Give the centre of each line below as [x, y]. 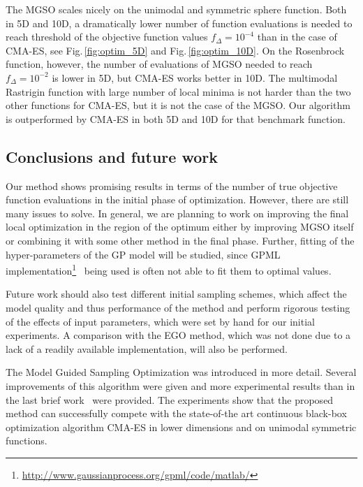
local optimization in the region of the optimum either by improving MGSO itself [180, 227]
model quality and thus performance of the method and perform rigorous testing [178, 307]
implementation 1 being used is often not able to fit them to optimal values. [169, 269]
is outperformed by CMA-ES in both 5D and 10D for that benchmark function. [176, 118]
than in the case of [297, 37]
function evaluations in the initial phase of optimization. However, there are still [177, 199]
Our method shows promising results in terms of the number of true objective [172, 186]
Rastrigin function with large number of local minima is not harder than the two [178, 91]
